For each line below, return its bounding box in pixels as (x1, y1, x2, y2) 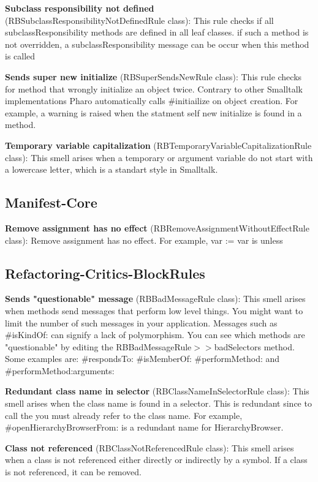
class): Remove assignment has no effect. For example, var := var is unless (5, 233, 283, 246)
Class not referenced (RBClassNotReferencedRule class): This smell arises (5, 441, 294, 454)
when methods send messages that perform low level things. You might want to (5, 304, 303, 317)
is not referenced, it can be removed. (5, 465, 142, 478)
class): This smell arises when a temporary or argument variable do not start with (5, 151, 313, 164)
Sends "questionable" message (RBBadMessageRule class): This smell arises (5, 292, 306, 305)
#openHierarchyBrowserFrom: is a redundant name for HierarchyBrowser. (5, 421, 284, 434)
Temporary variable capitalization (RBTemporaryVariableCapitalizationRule (5, 138, 312, 151)
